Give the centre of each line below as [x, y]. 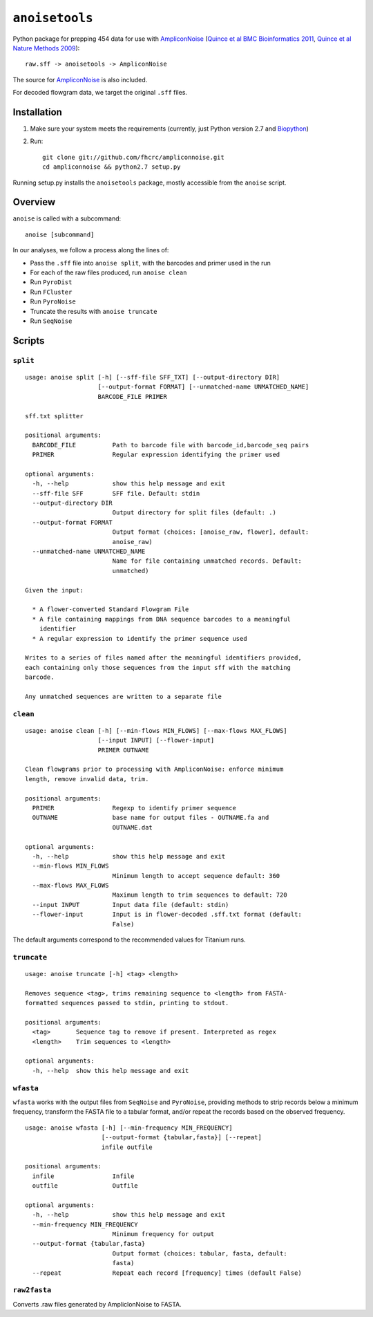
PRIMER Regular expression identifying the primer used [156, 455]
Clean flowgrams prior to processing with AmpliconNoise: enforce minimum [154, 769]
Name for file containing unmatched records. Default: [207, 561]
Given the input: [54, 590]
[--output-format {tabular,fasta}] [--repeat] [181, 1138]
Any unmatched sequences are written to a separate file [124, 696]
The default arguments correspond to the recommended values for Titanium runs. [129, 940]
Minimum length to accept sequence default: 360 [196, 876]
